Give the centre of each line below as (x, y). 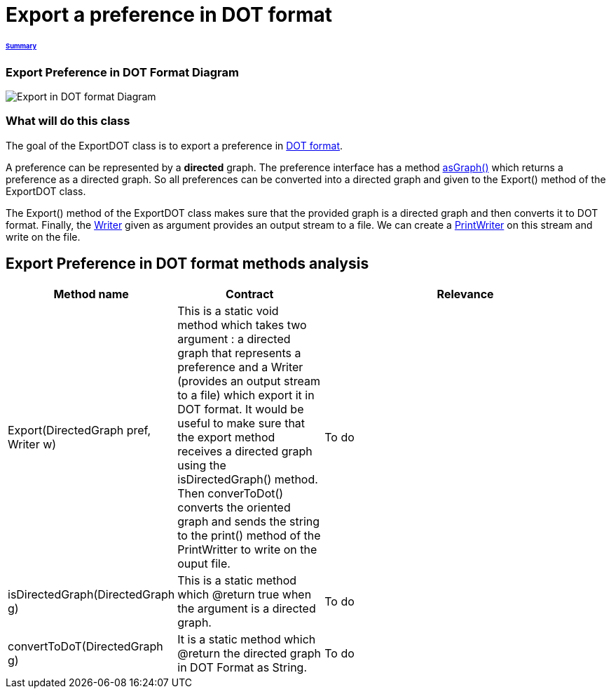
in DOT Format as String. (242, 667)
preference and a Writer (240, 367)
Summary (21, 46)
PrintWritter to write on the (247, 549)
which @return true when (245, 594)
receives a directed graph (245, 451)
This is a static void (228, 311)
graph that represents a (239, 353)
